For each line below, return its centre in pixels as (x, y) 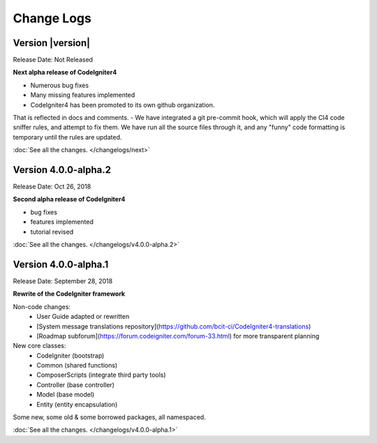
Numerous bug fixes (60, 85)
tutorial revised (52, 232)
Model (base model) (66, 395)
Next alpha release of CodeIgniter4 (65, 73)
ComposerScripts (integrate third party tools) (102, 375)
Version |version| (52, 43)
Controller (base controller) (76, 384)
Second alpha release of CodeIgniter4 (69, 200)
